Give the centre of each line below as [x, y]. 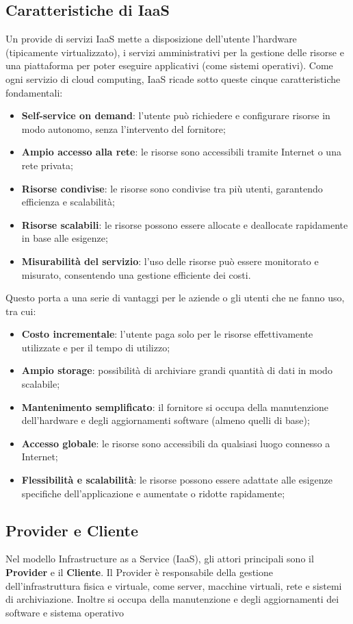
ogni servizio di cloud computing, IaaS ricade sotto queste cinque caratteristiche [173, 78]
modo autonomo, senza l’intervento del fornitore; [123, 128]
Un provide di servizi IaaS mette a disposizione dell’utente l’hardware [151, 39]
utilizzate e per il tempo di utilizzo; [96, 347]
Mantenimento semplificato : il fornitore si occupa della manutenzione [175, 407]
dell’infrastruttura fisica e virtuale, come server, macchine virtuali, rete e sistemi [174, 585]
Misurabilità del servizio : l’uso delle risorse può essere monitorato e [170, 261]
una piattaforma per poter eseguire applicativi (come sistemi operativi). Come [169, 65]
